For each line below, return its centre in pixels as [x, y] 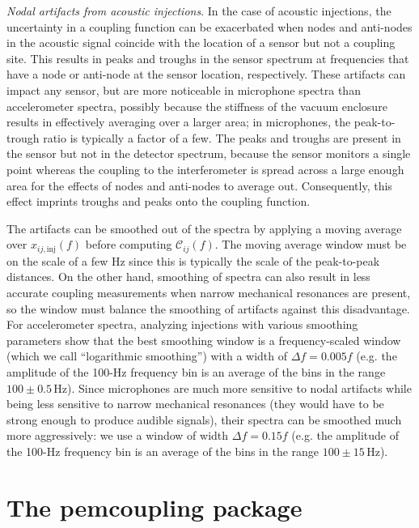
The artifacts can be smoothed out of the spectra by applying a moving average [204, 228]
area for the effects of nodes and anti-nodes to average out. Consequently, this [199, 185]
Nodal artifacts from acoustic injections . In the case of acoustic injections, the [199, 11]
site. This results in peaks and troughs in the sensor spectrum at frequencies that [208, 58]
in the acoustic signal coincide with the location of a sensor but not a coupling [201, 43]
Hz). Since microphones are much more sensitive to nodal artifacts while [233, 387]
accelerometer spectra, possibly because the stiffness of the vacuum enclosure [197, 106]
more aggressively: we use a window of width [118, 435]
